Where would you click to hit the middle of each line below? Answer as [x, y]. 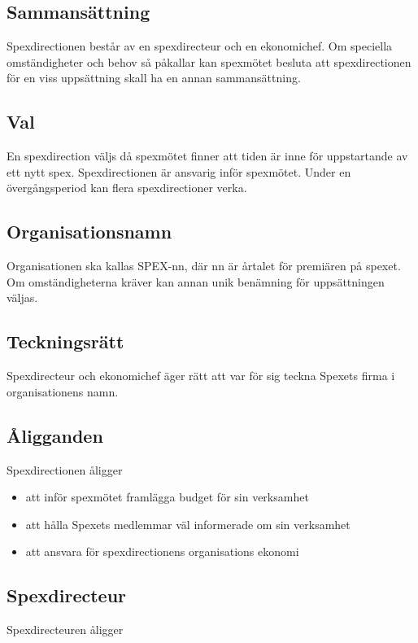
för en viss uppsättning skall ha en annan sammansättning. [154, 78]
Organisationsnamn [89, 232]
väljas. [22, 297]
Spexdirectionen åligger [65, 469]
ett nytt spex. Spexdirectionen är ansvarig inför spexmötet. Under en [179, 171]
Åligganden [55, 435]
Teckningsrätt [65, 341]
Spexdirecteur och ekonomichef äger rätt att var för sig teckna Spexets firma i [201, 376]
